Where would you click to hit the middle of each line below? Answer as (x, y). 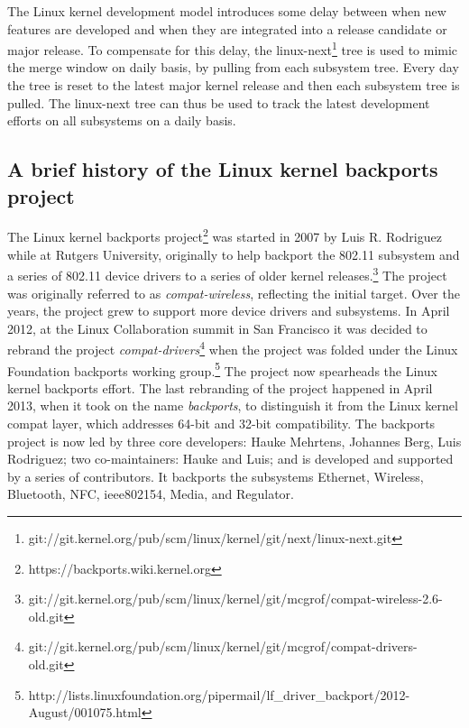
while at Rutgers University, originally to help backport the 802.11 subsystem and (234, 254)
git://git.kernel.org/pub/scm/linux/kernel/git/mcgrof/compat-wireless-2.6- (235, 599)
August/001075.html (85, 712)
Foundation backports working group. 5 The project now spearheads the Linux (222, 369)
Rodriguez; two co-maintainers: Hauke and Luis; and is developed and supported (230, 459)
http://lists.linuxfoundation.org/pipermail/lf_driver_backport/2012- (219, 694)
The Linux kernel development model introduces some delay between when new (227, 11)
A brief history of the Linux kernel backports (223, 169)
